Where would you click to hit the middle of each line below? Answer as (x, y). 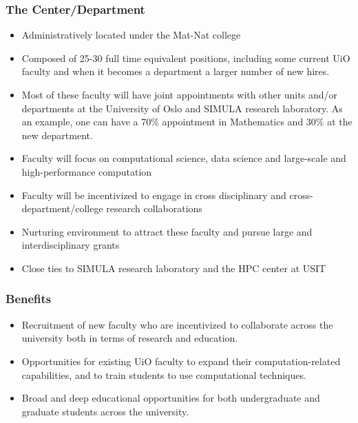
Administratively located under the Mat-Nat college (131, 35)
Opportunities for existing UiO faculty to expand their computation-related (181, 361)
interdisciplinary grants (71, 245)
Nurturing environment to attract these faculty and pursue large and (167, 231)
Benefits (29, 299)
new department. (57, 135)
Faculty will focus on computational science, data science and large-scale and (184, 158)
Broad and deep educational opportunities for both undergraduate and (171, 398)
